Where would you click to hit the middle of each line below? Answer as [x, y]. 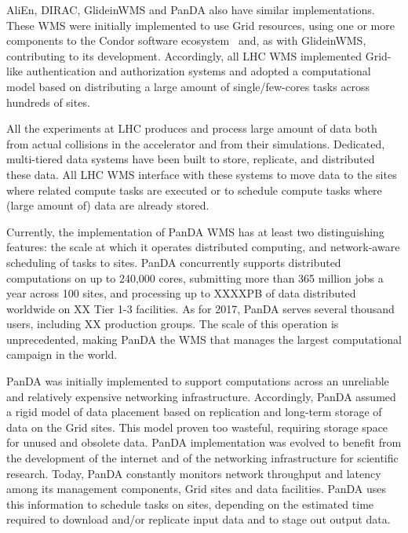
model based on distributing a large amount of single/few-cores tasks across [188, 86]
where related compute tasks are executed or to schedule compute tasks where [194, 190]
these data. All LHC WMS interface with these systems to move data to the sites [202, 174]
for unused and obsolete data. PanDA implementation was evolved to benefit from [204, 442]
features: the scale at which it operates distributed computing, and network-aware [203, 247]
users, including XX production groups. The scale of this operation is [173, 324]
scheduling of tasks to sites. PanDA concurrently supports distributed [174, 262]
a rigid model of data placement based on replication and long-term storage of [194, 412]
